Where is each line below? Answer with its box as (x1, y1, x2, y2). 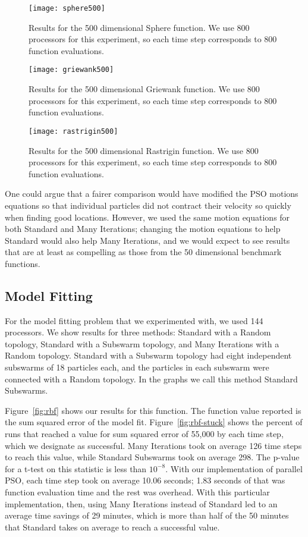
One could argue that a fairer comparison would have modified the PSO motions (5, 187, 298, 200)
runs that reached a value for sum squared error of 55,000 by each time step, (5, 428, 284, 440)
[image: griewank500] (29, 65, 114, 74)
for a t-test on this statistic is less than (5, 462, 147, 475)
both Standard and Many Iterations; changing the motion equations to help (5, 222, 281, 235)
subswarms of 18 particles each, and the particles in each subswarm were (5, 361, 269, 373)
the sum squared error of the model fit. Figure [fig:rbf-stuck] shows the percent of (5, 416, 303, 428)
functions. (5, 257, 40, 269)
